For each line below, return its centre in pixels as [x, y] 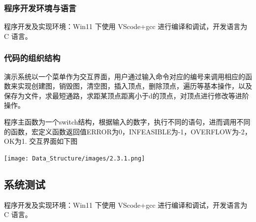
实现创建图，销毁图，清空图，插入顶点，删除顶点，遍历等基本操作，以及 [135, 86]
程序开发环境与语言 [40, 8]
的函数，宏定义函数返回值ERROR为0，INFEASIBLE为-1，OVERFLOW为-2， [128, 131]
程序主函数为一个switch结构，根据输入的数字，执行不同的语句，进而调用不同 [127, 122]
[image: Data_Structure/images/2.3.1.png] [75, 158]
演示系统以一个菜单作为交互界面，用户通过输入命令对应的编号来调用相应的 [125, 76]
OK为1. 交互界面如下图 [41, 141]
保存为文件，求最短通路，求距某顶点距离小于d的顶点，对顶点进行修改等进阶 [127, 95]
